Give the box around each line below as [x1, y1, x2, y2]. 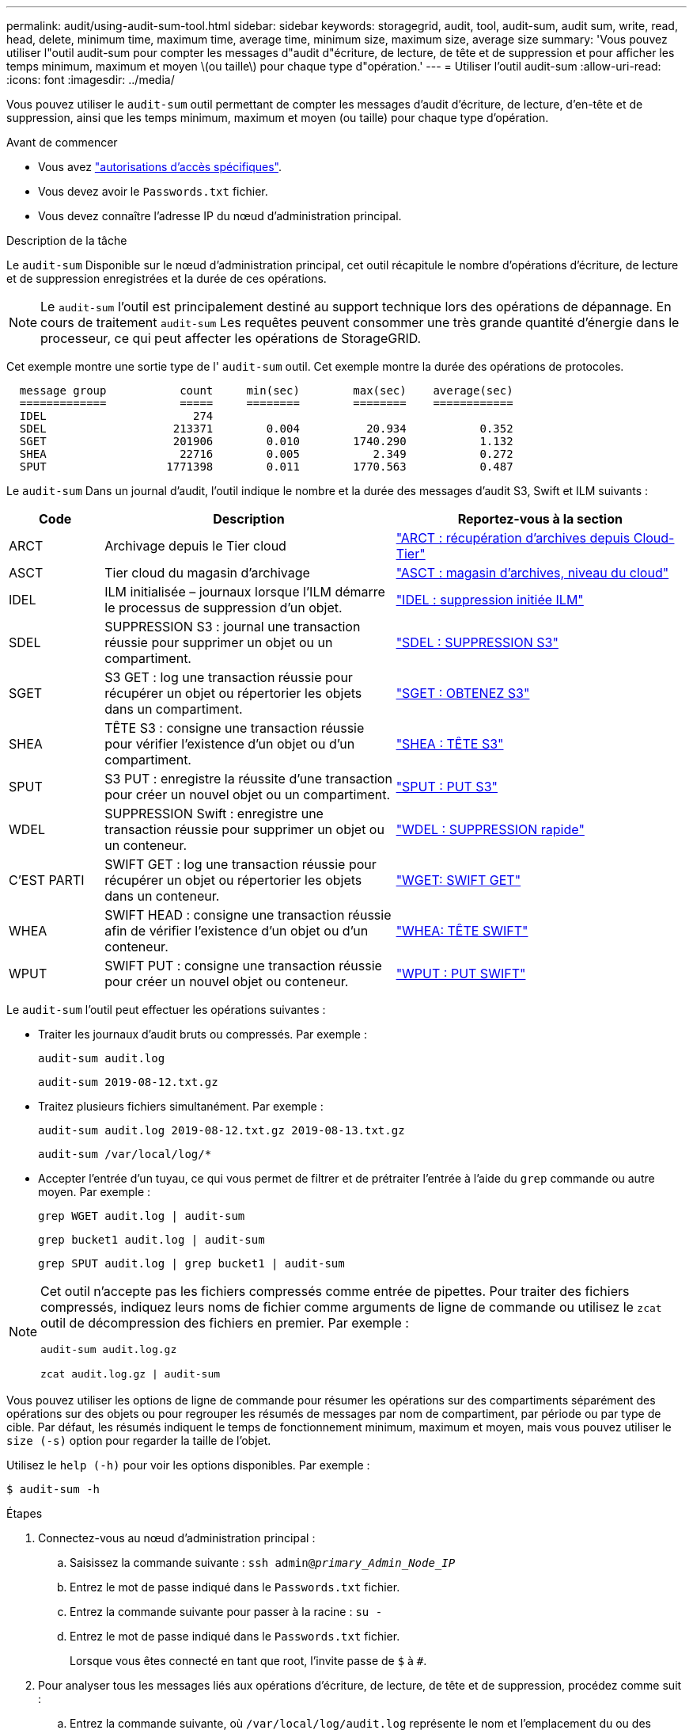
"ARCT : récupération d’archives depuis [396, 530, 631, 546]
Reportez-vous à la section [457, 511, 623, 527]
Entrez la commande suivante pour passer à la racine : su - [70, 1605, 383, 1618]
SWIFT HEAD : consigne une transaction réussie [104, 907, 392, 923]
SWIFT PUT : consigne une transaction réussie [104, 958, 382, 974]
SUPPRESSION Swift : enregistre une [104, 806, 324, 821]
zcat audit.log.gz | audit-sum [40, 1368, 221, 1380]
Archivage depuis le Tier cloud [104, 538, 286, 554]
